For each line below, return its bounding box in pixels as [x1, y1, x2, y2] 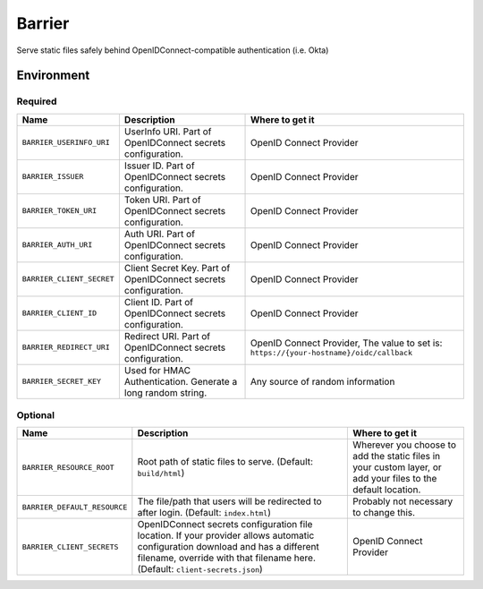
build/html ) [137, 466, 185, 479]
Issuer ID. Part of [123, 159, 196, 172]
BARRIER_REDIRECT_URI [21, 343, 111, 353]
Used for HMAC [123, 363, 191, 376]
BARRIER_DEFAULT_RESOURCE [21, 502, 128, 512]
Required [16, 95, 57, 107]
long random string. [123, 386, 208, 398]
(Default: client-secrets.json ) [137, 563, 263, 576]
